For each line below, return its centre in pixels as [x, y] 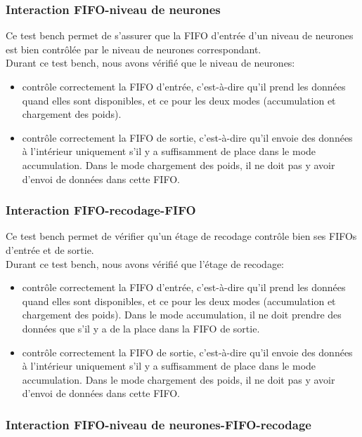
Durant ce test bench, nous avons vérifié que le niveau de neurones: [150, 63]
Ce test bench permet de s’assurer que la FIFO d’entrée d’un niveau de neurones [180, 35]
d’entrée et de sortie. [50, 249]
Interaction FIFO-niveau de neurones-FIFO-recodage [159, 424]
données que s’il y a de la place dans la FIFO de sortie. [141, 328]
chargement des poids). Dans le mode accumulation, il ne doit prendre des [182, 315]
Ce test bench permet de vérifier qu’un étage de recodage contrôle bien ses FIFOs [181, 236]
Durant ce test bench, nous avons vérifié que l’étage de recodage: [145, 263]
